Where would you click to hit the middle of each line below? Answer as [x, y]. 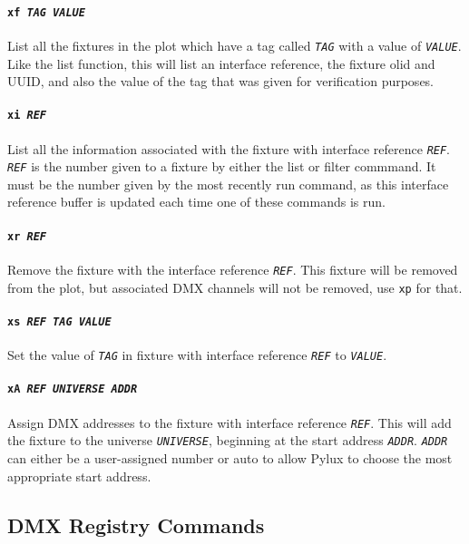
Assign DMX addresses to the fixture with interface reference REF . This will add [230, 422]
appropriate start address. [79, 476]
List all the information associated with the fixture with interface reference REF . [229, 148]
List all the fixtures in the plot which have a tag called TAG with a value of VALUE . [234, 45]
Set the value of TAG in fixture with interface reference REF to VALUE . [197, 355]
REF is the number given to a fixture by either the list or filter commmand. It [222, 166]
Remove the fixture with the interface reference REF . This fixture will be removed [233, 269]
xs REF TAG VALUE [59, 321]
